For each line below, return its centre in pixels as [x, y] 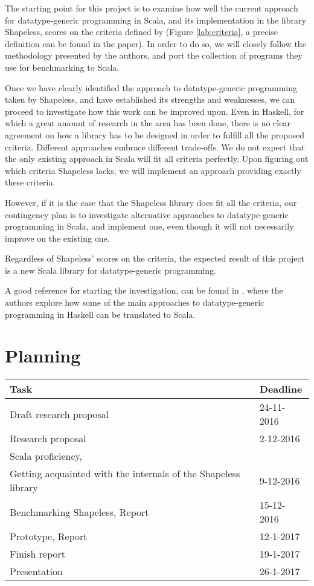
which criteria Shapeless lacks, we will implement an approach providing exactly [153, 170]
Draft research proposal [59, 414]
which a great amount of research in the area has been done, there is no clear [148, 123]
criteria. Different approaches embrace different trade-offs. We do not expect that [155, 146]
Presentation [36, 572]
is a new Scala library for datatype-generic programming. [111, 270]
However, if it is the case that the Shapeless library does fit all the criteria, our [151, 202]
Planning [43, 356]
